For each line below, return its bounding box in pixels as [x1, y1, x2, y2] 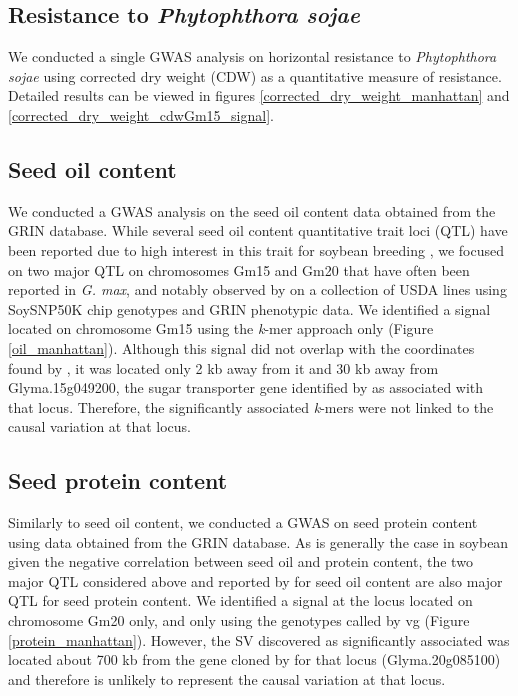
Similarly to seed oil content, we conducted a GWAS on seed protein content [8, 512, 478, 533]
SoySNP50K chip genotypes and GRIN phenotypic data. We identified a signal [8, 298, 491, 319]
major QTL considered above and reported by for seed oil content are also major [8, 570, 503, 591]
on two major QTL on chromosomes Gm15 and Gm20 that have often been [8, 259, 470, 280]
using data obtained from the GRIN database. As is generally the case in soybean [8, 531, 509, 552]
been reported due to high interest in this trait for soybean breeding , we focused [8, 239, 505, 260]
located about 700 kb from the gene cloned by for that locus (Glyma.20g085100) [8, 649, 501, 670]
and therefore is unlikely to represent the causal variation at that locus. [8, 668, 446, 689]
